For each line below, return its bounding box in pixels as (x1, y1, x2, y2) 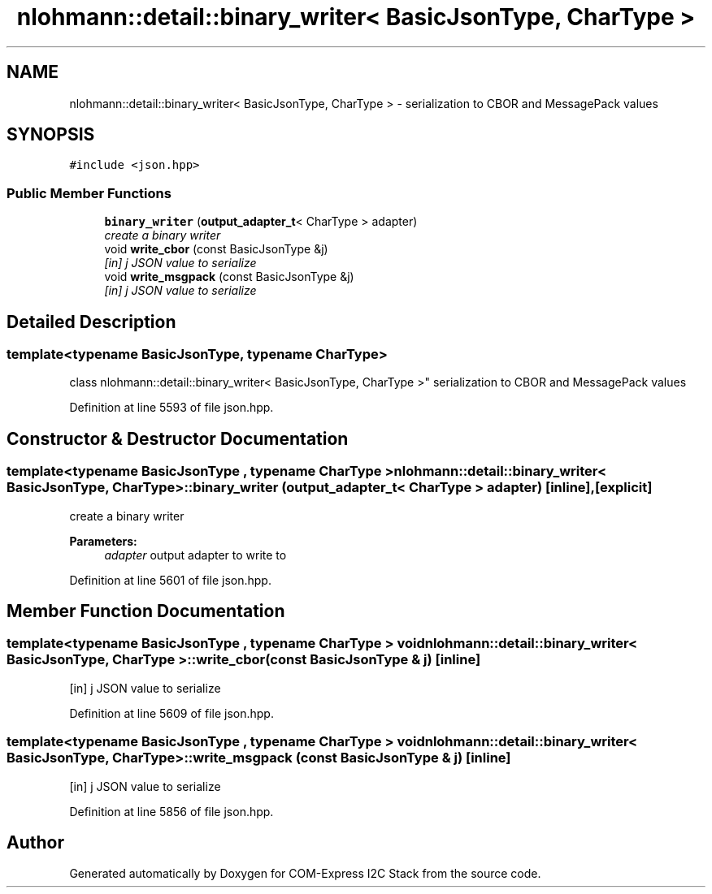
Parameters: (69, 533, 137, 548)
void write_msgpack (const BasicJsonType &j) (104, 270, 354, 284)
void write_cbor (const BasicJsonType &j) (104, 242, 328, 257)
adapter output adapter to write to (104, 547, 287, 562)
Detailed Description (7, 311, 176, 332)
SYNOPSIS (7, 124, 95, 145)
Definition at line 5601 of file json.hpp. (69, 572, 271, 587)
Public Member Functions (7, 184, 171, 201)
